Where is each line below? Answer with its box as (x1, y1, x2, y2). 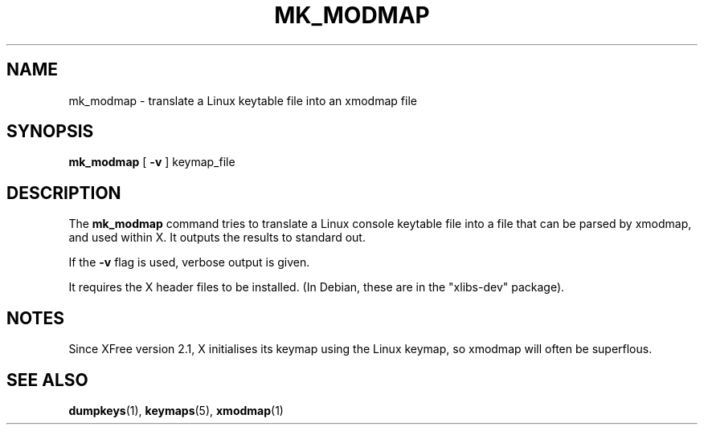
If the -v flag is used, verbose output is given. (68, 255, 310, 270)
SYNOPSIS (6, 121, 94, 142)
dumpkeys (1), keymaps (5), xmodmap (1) (68, 403, 284, 417)
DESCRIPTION (6, 182, 121, 203)
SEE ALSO (6, 369, 88, 390)
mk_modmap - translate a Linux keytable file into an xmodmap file (68, 93, 417, 108)
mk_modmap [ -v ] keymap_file (68, 155, 235, 169)
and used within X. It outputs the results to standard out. (68, 230, 366, 245)
